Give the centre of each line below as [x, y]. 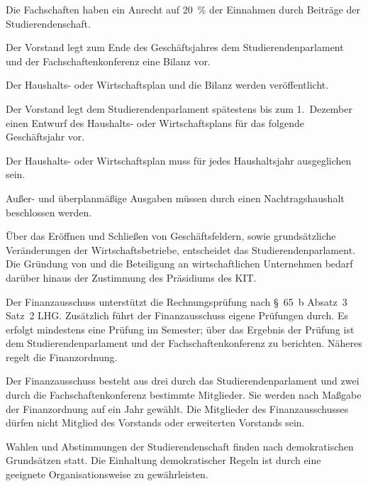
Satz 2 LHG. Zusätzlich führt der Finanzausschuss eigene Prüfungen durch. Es [177, 315]
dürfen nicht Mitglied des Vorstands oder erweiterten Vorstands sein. [155, 423]
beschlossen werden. [49, 212]
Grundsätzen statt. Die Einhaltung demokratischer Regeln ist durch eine [163, 460]
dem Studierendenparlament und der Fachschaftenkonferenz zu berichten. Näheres [184, 343]
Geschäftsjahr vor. [45, 137]
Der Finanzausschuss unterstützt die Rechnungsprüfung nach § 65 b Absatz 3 [177, 301]
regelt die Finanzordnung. [62, 357]
